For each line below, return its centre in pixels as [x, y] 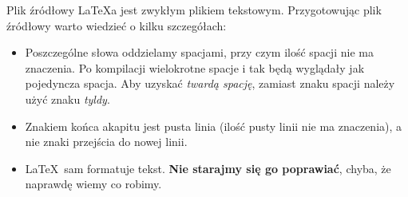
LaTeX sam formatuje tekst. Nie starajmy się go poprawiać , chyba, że [208, 168]
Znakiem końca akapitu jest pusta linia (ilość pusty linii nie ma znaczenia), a [214, 126]
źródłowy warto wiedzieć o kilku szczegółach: [117, 25]
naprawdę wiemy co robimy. [93, 184]
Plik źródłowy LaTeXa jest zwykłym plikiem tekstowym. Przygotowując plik [194, 10]
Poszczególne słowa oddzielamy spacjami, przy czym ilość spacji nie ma [199, 52]
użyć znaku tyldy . [67, 98]
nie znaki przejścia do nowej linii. [106, 142]
